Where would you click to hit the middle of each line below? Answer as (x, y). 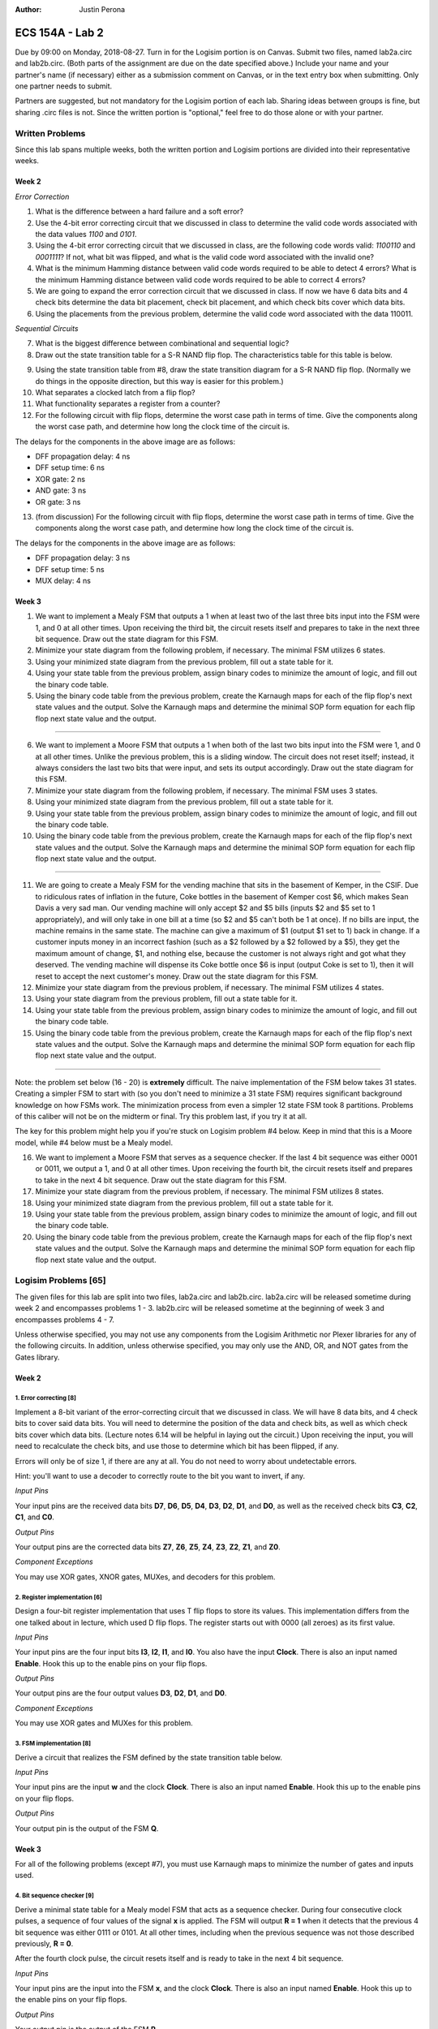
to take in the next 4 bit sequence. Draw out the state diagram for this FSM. (161, 1180)
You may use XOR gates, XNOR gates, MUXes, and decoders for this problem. (145, 1577)
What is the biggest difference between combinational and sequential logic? (162, 343)
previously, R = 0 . (44, 1943)
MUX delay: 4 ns (63, 580)
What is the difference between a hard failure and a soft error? (139, 212)
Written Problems (50, 133)
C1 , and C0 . (34, 1517)
